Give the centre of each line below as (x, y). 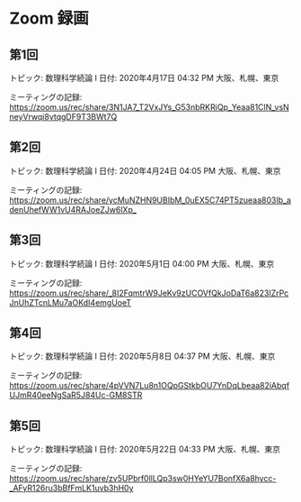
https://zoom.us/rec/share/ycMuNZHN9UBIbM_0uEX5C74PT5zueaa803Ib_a (150, 200)
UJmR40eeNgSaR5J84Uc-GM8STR (76, 395)
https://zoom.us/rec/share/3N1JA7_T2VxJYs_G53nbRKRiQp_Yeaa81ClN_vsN (149, 107)
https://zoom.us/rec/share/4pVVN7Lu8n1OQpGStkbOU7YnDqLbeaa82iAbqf (150, 386)
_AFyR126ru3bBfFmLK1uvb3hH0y (71, 488)
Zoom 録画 (49, 18)
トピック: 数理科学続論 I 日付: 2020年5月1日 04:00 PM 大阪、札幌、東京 (142, 263)
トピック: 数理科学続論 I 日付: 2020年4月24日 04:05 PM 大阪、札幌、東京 (145, 170)
